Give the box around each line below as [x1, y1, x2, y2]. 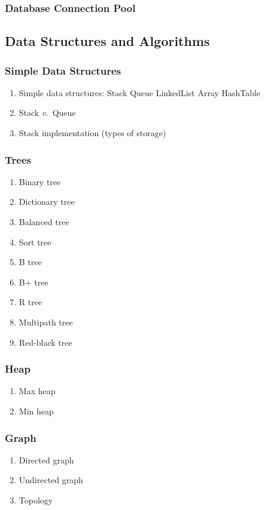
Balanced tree [19, 216, 69, 228]
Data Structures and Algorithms [5, 32, 210, 50]
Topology [19, 494, 53, 506]
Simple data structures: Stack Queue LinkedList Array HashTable [19, 86, 261, 99]
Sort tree [19, 235, 51, 248]
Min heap [19, 405, 54, 417]
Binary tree [19, 175, 61, 188]
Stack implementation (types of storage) [19, 127, 166, 139]
